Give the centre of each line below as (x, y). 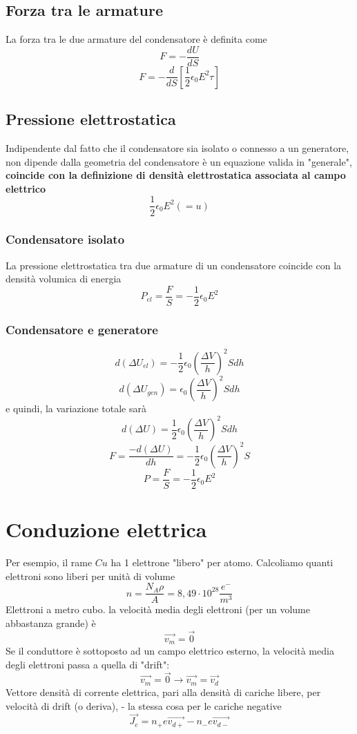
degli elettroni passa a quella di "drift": (88, 664)
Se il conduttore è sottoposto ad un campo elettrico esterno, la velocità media (170, 651)
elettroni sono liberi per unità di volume (90, 576)
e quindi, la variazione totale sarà (76, 408)
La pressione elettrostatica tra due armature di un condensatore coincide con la (174, 265)
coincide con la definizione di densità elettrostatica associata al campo (176, 175)
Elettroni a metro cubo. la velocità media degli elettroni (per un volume (158, 609)
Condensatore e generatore (82, 329)
